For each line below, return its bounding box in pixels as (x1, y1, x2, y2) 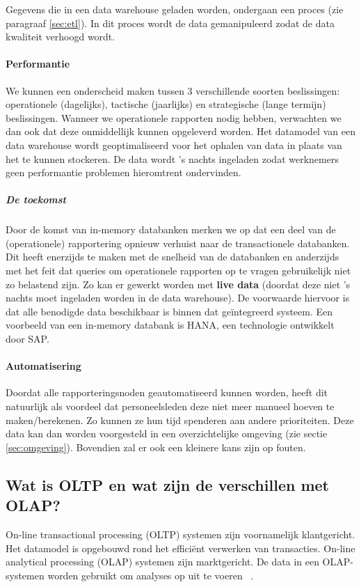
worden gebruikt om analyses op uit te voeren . (47, 568, 254, 582)
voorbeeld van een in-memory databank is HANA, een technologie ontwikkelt (6, 318, 335, 332)
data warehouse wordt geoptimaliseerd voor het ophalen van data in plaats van (6, 137, 342, 152)
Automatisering (6, 359, 81, 373)
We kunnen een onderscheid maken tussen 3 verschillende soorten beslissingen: (6, 83, 340, 97)
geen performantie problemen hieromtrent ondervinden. (6, 165, 241, 180)
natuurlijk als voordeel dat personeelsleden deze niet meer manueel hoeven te (6, 399, 335, 414)
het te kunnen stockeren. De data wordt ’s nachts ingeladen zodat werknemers (6, 151, 339, 166)
